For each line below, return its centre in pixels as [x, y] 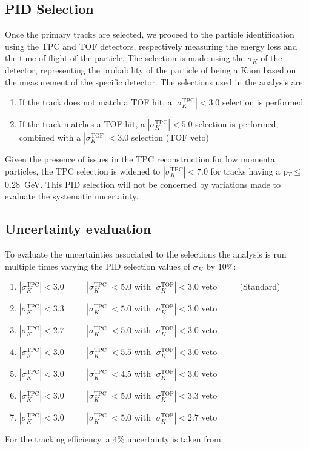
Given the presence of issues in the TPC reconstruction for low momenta [140, 159]
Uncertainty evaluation [78, 229]
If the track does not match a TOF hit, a [95, 102]
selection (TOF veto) [170, 137]
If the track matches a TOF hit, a [82, 124]
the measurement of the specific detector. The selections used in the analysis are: [155, 81]
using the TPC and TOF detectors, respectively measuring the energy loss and [151, 46]
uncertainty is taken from [174, 439]
